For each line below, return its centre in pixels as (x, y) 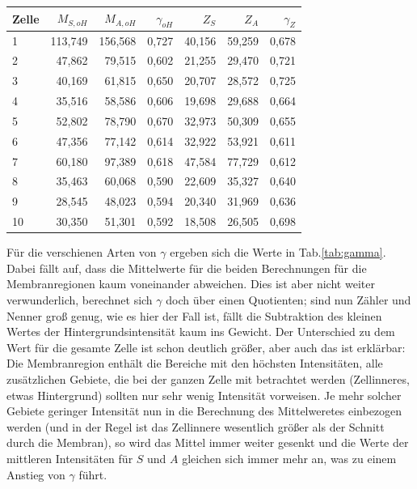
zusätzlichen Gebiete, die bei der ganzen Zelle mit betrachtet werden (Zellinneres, (208, 378)
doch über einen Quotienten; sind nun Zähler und (289, 300)
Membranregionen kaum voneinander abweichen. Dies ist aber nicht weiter (191, 284)
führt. (93, 474)
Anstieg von (36, 474)
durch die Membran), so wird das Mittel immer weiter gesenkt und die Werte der (208, 442)
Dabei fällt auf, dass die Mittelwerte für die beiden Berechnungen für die (187, 268)
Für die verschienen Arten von (82, 252)
